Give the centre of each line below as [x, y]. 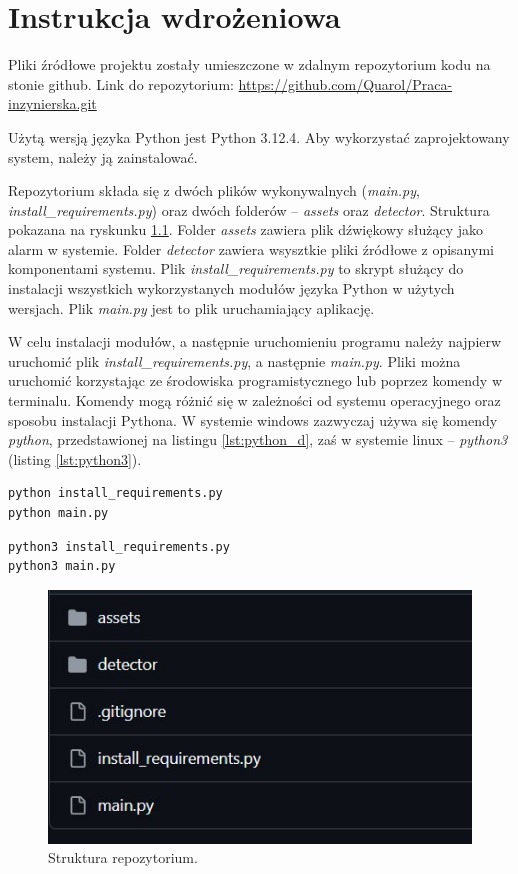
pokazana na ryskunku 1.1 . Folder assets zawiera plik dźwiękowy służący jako [246, 229]
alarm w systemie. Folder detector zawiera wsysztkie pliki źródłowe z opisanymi [251, 248]
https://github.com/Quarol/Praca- [345, 83]
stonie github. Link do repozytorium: [121, 83]
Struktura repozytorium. [123, 857]
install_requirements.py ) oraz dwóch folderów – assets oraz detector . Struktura [249, 209]
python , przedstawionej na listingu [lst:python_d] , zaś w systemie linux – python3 [258, 439]
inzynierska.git [52, 103]
